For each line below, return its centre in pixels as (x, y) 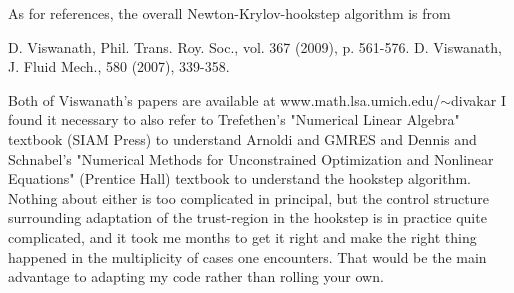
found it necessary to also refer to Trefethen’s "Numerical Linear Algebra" (234, 119)
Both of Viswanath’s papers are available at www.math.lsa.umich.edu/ (224, 99)
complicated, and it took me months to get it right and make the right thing (242, 236)
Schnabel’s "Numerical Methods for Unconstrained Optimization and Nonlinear (251, 158)
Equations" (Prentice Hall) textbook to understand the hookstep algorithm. (239, 178)
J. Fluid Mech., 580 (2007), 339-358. (119, 66)
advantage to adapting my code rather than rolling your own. (196, 276)
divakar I (478, 99)
